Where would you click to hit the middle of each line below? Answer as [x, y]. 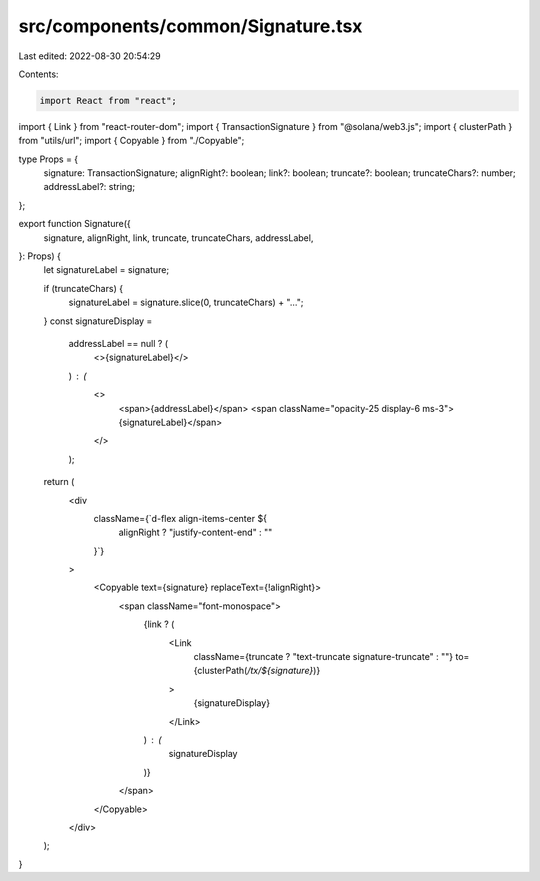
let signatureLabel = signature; [106, 270]
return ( [59, 482]
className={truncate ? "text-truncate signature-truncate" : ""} [323, 657]
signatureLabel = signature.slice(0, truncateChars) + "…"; [186, 302]
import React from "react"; [108, 100]
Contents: [38, 74]
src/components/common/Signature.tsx [190, 26]
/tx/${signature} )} [283, 671]
